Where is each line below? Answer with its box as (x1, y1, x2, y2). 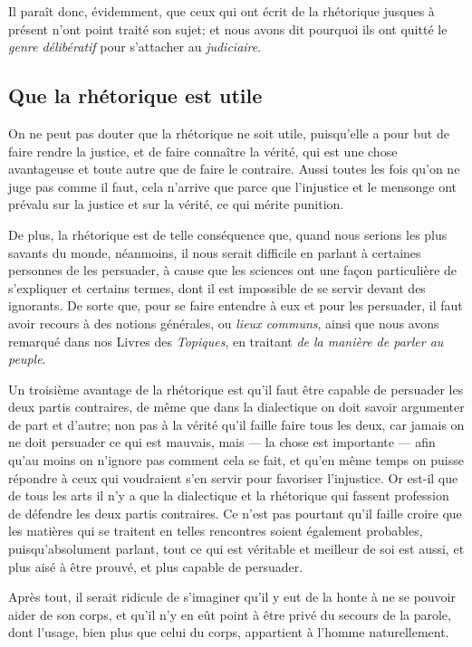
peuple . (8, 349, 46, 368)
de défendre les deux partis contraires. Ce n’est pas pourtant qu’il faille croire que (8, 503, 462, 522)
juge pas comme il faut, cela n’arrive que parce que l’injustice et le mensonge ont (8, 176, 457, 195)
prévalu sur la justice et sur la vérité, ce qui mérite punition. (8, 195, 344, 214)
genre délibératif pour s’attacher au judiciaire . (8, 37, 262, 56)
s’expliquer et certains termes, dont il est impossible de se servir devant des (8, 278, 426, 297)
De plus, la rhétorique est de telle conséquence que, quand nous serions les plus (8, 224, 448, 243)
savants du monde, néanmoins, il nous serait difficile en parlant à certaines (8, 243, 421, 262)
